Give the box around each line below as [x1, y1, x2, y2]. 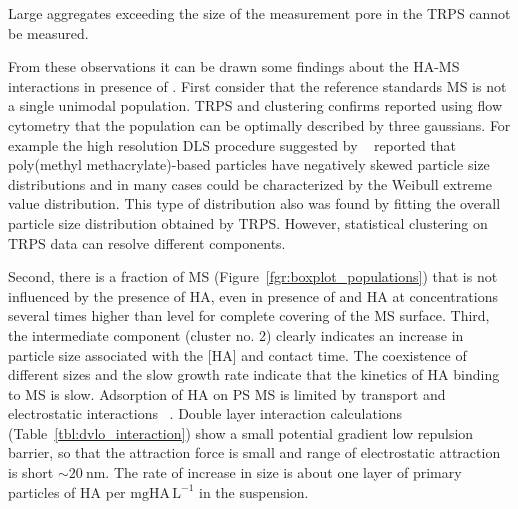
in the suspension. [198, 481, 309, 502]
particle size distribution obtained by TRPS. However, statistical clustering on [8, 212, 488, 233]
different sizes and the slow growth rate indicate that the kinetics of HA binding [8, 364, 500, 385]
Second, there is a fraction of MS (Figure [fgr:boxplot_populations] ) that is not [8, 266, 498, 287]
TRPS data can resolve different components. [8, 232, 286, 253]
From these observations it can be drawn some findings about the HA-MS [8, 56, 460, 77]
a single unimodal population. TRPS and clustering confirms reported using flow [8, 95, 503, 116]
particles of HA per [8, 481, 126, 502]
